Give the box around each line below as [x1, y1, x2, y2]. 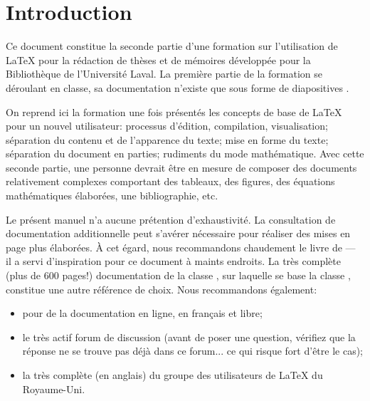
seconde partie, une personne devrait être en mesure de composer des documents [6, 160, 357, 175]
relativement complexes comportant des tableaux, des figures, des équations [6, 174, 335, 189]
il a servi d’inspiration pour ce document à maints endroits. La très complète [6, 254, 341, 269]
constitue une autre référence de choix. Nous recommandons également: [6, 281, 317, 296]
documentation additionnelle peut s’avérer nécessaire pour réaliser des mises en [6, 226, 351, 241]
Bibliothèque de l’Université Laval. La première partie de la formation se [6, 66, 323, 81]
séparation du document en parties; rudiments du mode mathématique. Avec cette [6, 146, 364, 161]
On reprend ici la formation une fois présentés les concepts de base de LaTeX [6, 104, 342, 119]
